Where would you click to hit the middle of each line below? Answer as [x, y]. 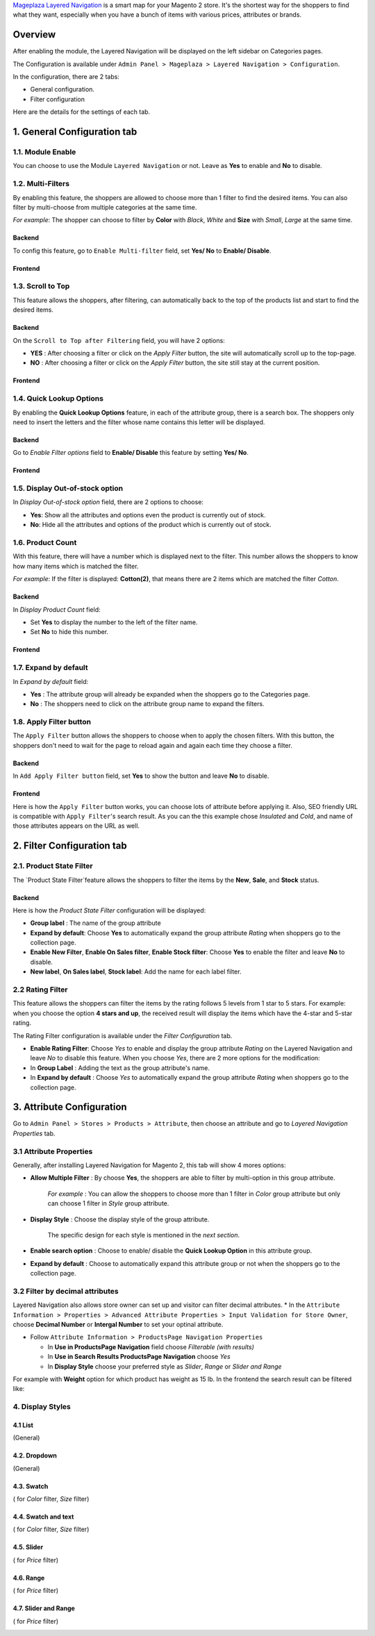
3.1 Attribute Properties [53, 1151]
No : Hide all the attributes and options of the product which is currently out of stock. [151, 525]
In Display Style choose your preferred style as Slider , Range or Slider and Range [165, 1366]
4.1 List [23, 1425]
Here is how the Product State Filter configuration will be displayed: [109, 910]
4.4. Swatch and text [43, 1517]
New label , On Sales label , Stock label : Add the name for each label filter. [136, 971]
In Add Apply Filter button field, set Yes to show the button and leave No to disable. [141, 776]
